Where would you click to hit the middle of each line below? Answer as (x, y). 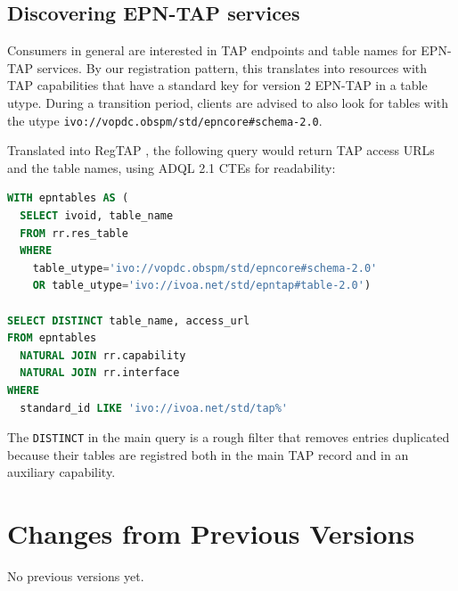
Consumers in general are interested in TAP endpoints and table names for (212, 50)
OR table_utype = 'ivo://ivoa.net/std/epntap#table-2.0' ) (202, 286)
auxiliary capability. (61, 472)
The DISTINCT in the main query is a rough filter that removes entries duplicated (229, 437)
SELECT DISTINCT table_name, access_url (129, 320)
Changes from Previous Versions (211, 534)
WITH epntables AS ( (68, 198)
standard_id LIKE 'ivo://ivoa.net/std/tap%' (154, 408)
